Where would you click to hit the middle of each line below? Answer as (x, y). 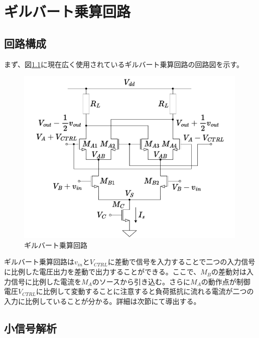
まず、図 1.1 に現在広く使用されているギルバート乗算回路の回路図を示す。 (124, 64)
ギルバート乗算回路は (39, 262)
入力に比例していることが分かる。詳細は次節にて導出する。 (102, 301)
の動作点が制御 (226, 281)
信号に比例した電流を (46, 281)
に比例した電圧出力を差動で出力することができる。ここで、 (102, 272)
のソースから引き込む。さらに (141, 281)
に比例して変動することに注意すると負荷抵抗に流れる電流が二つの (145, 291)
